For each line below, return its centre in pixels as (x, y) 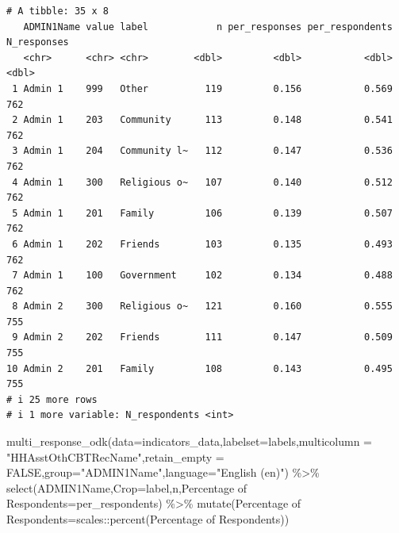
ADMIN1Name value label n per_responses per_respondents (208, 27)
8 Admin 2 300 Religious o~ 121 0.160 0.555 (202, 307)
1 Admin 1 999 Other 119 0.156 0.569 (202, 88)
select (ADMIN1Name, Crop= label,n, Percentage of (127, 487)
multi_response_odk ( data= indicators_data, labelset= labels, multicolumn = (190, 441)
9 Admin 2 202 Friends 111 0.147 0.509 (202, 337)
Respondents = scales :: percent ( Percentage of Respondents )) (148, 519)
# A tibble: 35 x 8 (58, 11)
